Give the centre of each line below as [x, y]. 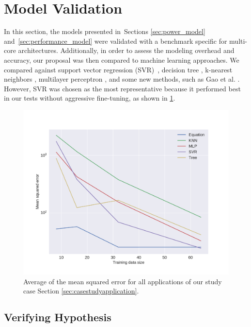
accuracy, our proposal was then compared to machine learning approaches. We [122, 60]
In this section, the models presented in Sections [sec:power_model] [105, 31]
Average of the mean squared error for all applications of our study [123, 281]
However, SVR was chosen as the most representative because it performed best [122, 88]
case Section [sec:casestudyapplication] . [81, 291]
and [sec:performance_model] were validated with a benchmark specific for [116, 41]
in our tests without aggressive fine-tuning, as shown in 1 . [90, 98]
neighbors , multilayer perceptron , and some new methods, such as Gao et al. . [122, 79]
